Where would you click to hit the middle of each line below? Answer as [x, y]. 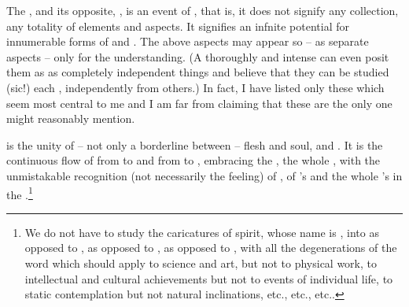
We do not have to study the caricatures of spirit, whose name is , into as [202, 232]
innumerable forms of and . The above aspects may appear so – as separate [188, 41]
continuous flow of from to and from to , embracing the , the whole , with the [193, 160]
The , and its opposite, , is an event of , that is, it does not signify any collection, [203, 10]
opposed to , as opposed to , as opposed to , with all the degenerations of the [211, 248]
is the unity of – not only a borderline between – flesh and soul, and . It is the [195, 144]
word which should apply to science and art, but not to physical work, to [201, 263]
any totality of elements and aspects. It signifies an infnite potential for [178, 26]
